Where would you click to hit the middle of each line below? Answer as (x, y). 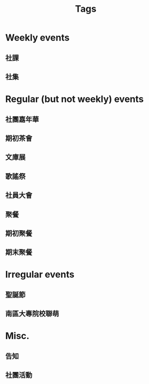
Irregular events (40, 275)
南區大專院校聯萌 (32, 314)
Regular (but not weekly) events (74, 99)
